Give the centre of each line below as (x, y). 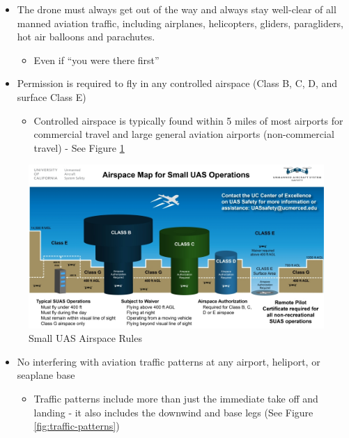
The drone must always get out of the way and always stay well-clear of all (177, 9)
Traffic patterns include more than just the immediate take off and (176, 398)
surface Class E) (52, 96)
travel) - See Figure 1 (79, 147)
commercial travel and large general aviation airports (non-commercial (184, 134)
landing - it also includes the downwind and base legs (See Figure (173, 412)
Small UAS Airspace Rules (85, 338)
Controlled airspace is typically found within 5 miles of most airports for (188, 120)
